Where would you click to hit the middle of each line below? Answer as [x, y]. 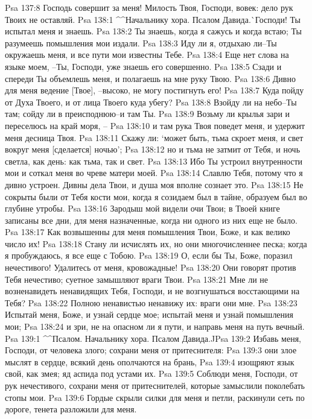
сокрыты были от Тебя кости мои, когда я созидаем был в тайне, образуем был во [156, 196]
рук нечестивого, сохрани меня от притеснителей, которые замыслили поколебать [155, 385]
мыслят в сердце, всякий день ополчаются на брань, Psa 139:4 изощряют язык [150, 361]
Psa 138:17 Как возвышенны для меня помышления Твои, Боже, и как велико [148, 232]
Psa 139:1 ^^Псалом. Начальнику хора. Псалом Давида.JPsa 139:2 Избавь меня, [153, 338]
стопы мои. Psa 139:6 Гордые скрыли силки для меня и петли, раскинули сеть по [155, 397]
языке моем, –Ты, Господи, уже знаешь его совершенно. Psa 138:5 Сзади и [143, 66]
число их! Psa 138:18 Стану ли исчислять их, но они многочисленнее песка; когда [156, 243]
